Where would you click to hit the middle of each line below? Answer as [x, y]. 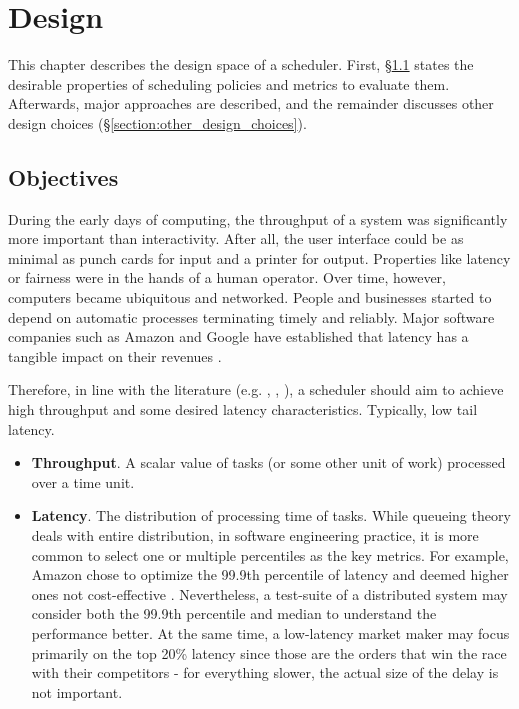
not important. [77, 691]
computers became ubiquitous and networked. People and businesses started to [250, 297]
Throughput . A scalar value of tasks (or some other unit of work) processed [268, 462]
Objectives [63, 176]
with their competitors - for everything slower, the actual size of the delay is [265, 672]
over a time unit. [83, 481]
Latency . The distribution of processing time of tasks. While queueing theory [271, 515]
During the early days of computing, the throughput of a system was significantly [258, 218]
